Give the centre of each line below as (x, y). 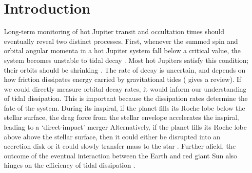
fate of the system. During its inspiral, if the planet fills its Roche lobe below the (125, 107)
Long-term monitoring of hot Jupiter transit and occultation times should (114, 31)
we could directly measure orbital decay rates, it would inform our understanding (125, 88)
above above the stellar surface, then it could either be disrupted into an (112, 136)
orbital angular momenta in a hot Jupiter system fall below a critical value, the (122, 50)
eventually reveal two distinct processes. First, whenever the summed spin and (121, 41)
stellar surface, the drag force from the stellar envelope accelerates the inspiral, (122, 117)
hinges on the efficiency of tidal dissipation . (70, 165)
